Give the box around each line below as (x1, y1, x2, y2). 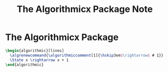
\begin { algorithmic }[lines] (5, 48, 65, 53)
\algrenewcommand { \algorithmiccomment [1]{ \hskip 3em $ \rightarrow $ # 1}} (10, 52, 164, 58)
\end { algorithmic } (5, 62, 44, 67)
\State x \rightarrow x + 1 (10, 57, 69, 62)
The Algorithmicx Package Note (17, 3, 153, 15)
